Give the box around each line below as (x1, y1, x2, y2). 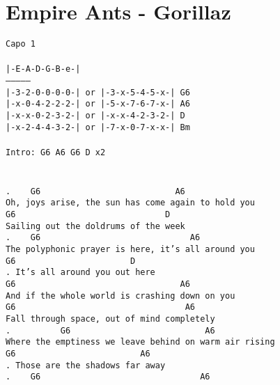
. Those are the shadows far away (6, 360, 166, 370)
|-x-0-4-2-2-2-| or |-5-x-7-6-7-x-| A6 (6, 99, 190, 109)
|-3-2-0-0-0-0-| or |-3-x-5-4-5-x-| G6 (6, 87, 190, 97)
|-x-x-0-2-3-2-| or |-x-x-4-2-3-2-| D (6, 111, 185, 120)
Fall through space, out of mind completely (6, 313, 215, 324)
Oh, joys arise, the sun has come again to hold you (6, 198, 255, 208)
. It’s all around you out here (6, 267, 155, 278)
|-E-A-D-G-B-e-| (6, 64, 81, 74)
